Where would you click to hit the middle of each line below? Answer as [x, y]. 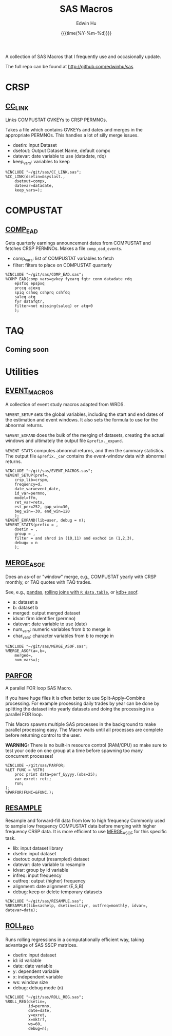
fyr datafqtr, [30, 301]
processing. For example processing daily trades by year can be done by [82, 703]
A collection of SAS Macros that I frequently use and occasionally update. [83, 56]
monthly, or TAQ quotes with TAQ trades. [49, 582]
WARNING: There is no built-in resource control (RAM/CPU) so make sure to [86, 745]
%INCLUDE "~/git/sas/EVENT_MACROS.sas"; [49, 471]
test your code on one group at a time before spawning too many [74, 751]
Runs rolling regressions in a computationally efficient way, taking [75, 939]
